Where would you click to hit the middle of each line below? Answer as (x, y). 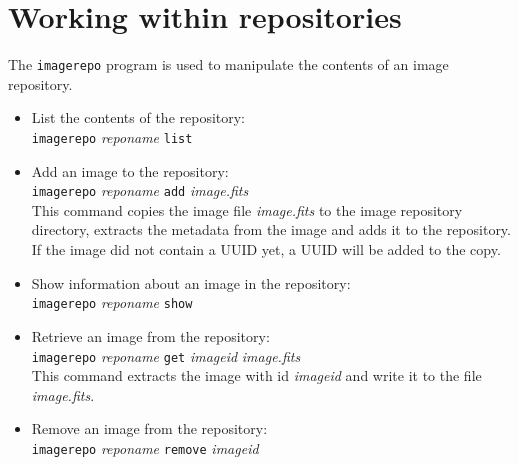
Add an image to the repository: (130, 170)
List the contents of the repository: (138, 117)
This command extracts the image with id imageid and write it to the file (256, 375)
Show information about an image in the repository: (191, 282)
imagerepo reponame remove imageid (145, 447)
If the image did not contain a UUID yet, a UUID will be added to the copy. (266, 249)
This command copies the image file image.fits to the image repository (247, 209)
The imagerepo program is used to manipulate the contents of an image (228, 64)
